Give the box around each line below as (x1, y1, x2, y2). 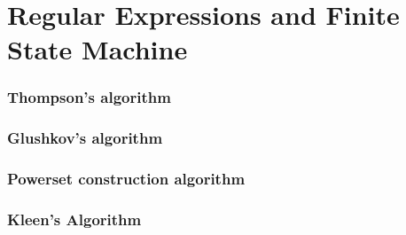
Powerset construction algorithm (7, 168, 246, 190)
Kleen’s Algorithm (7, 208, 142, 231)
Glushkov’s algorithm (7, 127, 163, 149)
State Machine (7, 31, 188, 67)
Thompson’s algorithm (7, 86, 171, 108)
